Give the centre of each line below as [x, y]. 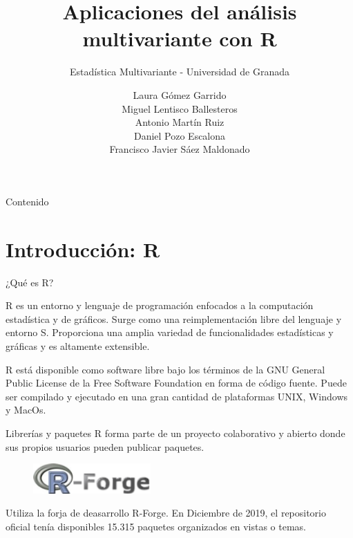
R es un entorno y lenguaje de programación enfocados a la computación [160, 305]
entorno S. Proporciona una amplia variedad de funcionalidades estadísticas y [170, 332]
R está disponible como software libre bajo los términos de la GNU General [165, 369]
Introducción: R [83, 249]
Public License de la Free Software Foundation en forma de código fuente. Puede [176, 383]
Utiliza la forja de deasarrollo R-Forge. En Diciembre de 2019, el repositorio [166, 513]
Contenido [27, 201]
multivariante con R [180, 38]
